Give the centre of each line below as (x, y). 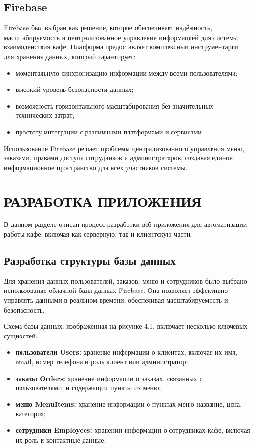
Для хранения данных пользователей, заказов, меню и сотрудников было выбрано (126, 280)
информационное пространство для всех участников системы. (96, 167)
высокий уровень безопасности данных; (74, 89)
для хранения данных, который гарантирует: (70, 56)
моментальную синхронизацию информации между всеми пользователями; (127, 73)
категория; (31, 414)
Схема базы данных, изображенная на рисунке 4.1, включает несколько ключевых (126, 326)
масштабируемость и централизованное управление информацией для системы (121, 37)
